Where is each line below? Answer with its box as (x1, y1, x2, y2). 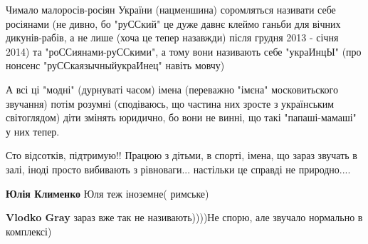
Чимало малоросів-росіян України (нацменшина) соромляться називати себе (6, 2, 336, 16)
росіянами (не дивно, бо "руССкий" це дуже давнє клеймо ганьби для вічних (6, 16, 341, 31)
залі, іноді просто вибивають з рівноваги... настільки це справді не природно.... (6, 161, 351, 176)
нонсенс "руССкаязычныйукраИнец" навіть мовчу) (6, 58, 225, 73)
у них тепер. (6, 123, 60, 138)
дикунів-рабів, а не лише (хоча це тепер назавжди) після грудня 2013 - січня (6, 30, 339, 45)
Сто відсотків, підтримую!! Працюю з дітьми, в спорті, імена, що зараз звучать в (6, 148, 357, 163)
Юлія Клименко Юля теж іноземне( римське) (6, 185, 209, 200)
